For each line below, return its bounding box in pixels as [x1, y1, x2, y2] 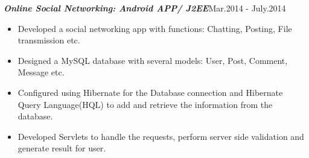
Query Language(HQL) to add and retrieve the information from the [18, 98, 273, 110]
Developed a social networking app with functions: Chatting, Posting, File [18, 22, 292, 34]
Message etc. [18, 66, 65, 78]
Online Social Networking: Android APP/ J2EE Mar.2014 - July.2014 [4, 2, 286, 14]
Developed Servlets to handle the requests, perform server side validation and [18, 130, 304, 142]
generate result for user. [18, 142, 106, 154]
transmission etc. [18, 34, 80, 46]
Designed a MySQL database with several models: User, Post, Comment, [18, 54, 288, 66]
